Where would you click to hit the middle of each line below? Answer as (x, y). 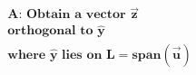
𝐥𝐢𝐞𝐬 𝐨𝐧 (82, 55)
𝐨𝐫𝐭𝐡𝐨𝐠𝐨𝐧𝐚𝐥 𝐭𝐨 (50, 31)
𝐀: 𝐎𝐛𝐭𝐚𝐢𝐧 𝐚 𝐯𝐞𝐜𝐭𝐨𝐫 (67, 15)
